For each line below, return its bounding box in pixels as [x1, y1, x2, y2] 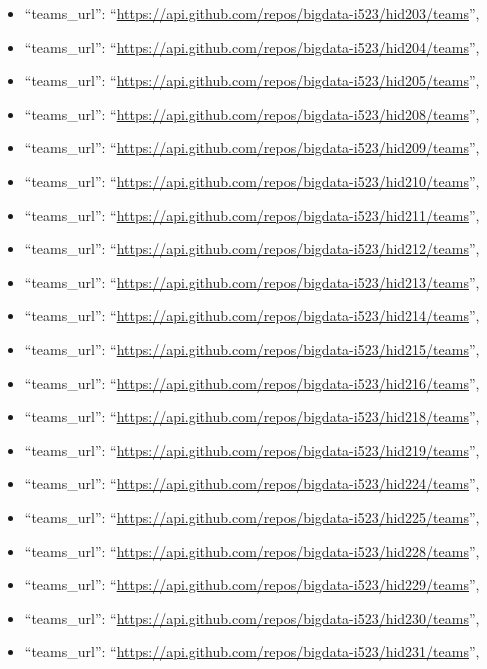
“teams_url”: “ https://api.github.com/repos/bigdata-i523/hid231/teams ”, [24, 641, 480, 662]
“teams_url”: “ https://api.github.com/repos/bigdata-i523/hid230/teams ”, [24, 607, 480, 628]
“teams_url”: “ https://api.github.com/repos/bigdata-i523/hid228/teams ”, [24, 540, 480, 561]
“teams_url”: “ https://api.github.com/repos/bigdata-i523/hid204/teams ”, [24, 36, 480, 57]
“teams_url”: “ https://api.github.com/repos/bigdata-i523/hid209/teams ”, [24, 137, 480, 158]
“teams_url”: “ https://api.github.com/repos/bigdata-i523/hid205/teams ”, [24, 70, 480, 91]
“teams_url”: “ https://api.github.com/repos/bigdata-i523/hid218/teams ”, [24, 406, 480, 427]
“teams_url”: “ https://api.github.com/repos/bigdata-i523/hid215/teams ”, [24, 338, 480, 359]
